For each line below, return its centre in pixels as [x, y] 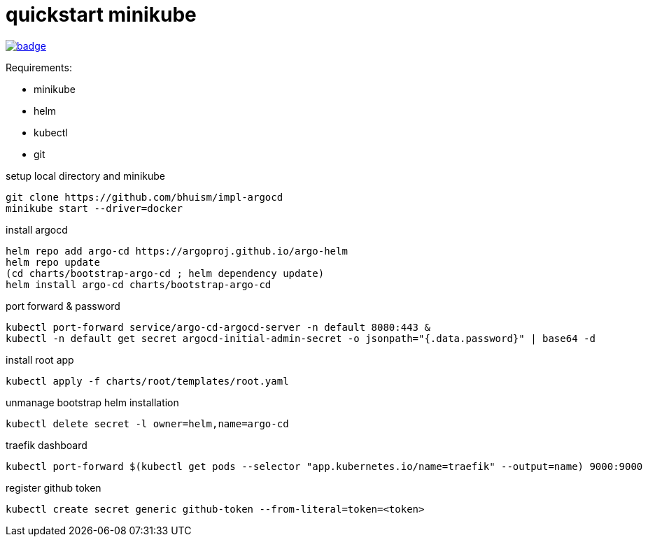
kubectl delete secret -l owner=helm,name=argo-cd [147, 423]
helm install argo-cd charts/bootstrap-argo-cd [139, 284]
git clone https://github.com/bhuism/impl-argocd [145, 197]
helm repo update [53, 262]
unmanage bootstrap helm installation [92, 402]
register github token [54, 487]
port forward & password [63, 306]
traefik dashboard [47, 445]
